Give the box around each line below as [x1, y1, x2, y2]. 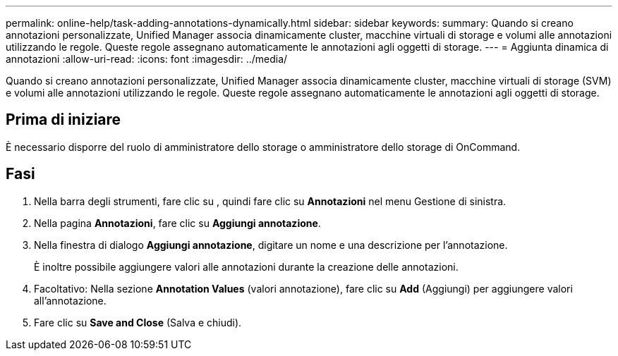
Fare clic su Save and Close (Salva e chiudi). [34, 316, 242, 329]
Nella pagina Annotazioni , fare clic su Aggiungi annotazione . [34, 216, 321, 229]
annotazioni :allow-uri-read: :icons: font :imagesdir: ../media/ [6, 53, 288, 65]
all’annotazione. [34, 294, 107, 307]
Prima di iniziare [6, 111, 121, 129]
